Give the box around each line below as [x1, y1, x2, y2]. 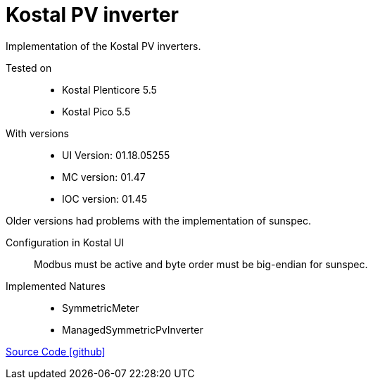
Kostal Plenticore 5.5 [62, 83, 157, 96]
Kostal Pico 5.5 [62, 105, 131, 118]
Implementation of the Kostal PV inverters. [6, 39, 201, 52]
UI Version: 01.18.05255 [62, 149, 170, 161]
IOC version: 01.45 [62, 192, 147, 205]
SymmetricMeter [62, 301, 139, 314]
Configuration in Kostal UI [6, 236, 125, 248]
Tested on [6, 61, 52, 74]
